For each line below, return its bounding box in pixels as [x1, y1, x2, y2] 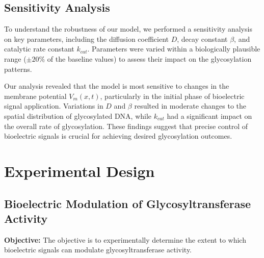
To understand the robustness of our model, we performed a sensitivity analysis [4, 23, 252, 34]
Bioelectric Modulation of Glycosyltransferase [4, 195, 251, 211]
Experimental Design [4, 160, 155, 181]
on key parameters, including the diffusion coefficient [4, 33, 169, 44]
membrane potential [4, 90, 67, 101]
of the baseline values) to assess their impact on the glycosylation [47, 53, 252, 64]
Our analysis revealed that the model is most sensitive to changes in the [4, 81, 229, 91]
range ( [4, 53, 27, 64]
